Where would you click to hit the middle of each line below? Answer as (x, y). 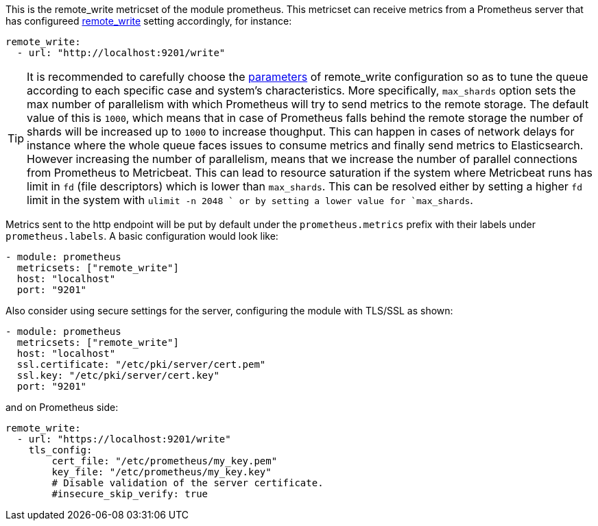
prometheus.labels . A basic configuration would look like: (142, 236)
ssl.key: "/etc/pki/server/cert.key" (118, 375)
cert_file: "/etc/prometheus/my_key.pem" (165, 461)
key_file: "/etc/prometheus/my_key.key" (162, 472)
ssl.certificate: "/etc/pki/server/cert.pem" (141, 364)
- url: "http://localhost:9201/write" (121, 53)
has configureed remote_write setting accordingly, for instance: (149, 21)
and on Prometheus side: (62, 407)
